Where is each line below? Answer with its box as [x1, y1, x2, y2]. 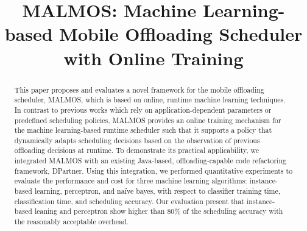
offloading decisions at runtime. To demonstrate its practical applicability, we [14, 145, 259, 155]
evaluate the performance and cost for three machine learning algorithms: [14, 176, 247, 186]
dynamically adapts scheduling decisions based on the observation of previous [14, 135, 260, 145]
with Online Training [63, 45, 244, 70]
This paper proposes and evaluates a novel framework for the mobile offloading [14, 84, 264, 94]
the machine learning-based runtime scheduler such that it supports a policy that [14, 125, 272, 135]
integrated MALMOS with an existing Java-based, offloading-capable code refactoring [14, 155, 286, 166]
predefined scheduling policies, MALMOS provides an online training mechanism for [14, 115, 281, 125]
